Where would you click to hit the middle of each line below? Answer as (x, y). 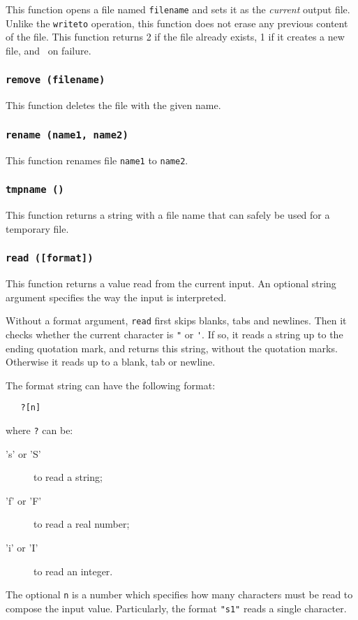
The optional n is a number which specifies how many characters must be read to (179, 594)
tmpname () (35, 190)
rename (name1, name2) (67, 135)
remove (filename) (55, 80)
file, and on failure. (49, 50)
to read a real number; (82, 524)
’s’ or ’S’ (23, 453)
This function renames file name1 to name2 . (97, 160)
